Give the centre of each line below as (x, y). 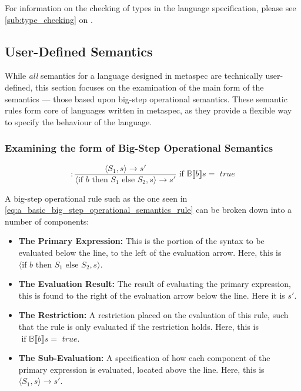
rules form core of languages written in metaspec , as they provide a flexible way (148, 110)
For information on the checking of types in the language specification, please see (150, 8)
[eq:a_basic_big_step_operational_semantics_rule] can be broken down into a (148, 210)
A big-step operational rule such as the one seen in (96, 198)
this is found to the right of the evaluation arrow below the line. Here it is (152, 295)
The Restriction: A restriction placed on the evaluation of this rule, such (153, 315)
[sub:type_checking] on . (49, 19)
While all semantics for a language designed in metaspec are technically (134, 76)
